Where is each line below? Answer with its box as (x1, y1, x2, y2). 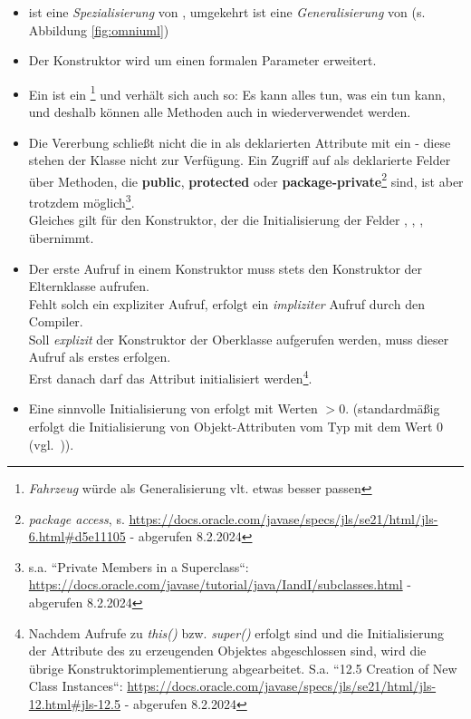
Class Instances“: (28, 676, 123, 695)
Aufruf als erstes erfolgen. (28, 347, 171, 366)
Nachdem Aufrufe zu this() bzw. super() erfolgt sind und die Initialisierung (28, 623, 444, 642)
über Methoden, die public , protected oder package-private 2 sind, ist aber (28, 169, 464, 190)
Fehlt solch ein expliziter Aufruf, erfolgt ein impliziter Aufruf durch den (28, 294, 425, 313)
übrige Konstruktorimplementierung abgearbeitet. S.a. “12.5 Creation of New (28, 658, 457, 677)
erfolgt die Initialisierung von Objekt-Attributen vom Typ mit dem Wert (28, 416, 433, 435)
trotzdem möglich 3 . (28, 190, 135, 211)
